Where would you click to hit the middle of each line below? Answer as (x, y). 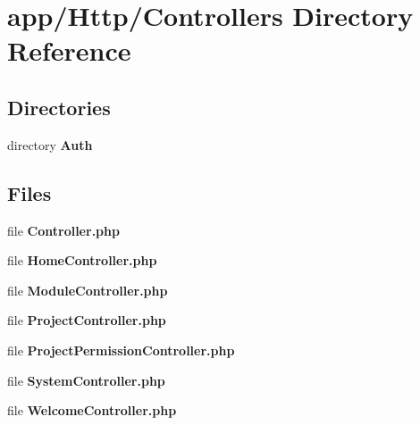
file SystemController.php (86, 380)
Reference (69, 50)
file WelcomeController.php (92, 410)
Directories (59, 107)
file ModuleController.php (88, 290)
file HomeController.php (82, 260)
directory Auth (50, 144)
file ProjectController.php (87, 320)
